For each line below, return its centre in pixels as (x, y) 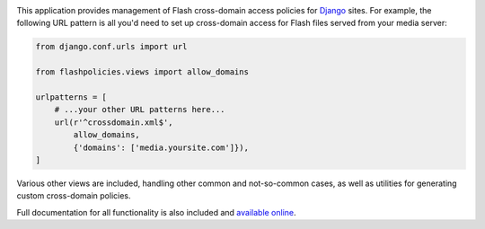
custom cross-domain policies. (74, 196)
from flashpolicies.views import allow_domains (142, 72)
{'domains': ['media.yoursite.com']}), (161, 147)
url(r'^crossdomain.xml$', (114, 122)
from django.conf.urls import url (111, 47)
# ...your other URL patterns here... (140, 110)
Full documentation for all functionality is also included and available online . (156, 212)
